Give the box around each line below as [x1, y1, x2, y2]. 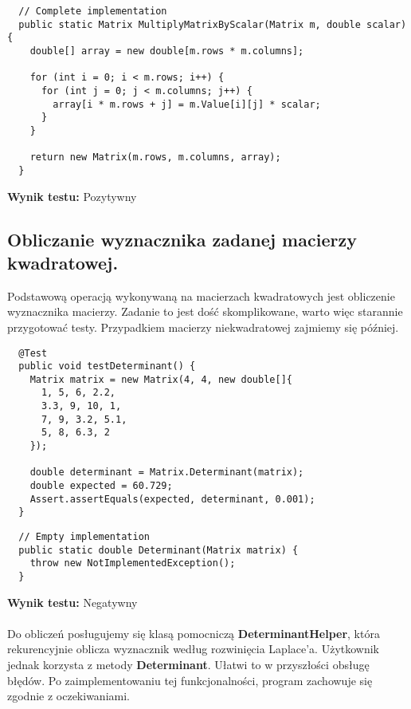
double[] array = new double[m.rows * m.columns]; [29, 45, 304, 57]
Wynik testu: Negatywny [7, 593, 138, 610]
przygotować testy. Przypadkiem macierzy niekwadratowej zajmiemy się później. [7, 318, 399, 335]
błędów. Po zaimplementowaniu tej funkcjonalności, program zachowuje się [7, 672, 373, 688]
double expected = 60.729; [29, 480, 173, 492]
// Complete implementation [18, 6, 167, 17]
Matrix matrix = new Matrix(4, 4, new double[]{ [29, 373, 292, 385]
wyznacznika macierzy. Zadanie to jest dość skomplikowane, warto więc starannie [7, 303, 403, 320]
